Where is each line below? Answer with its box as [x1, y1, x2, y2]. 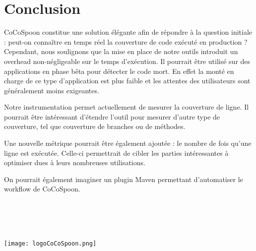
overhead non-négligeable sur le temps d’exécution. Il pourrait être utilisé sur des [4, 56, 251, 66]
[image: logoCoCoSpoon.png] [4, 240, 97, 248]
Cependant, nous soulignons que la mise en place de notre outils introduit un [4, 46, 238, 57]
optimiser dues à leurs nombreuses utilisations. [4, 157, 145, 168]
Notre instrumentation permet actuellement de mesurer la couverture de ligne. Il [4, 102, 249, 112]
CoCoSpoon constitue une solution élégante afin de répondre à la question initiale [4, 27, 253, 37]
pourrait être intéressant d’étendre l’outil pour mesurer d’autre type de [4, 111, 220, 122]
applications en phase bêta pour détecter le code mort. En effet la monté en [4, 65, 234, 76]
